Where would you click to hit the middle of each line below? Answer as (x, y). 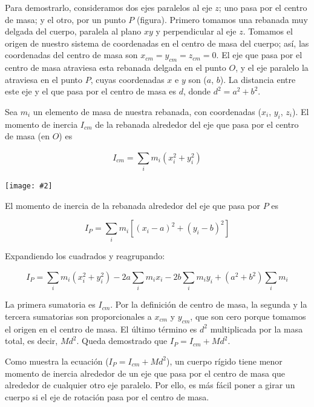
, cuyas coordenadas (127, 79)
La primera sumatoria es (50, 304)
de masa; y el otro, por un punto (65, 19)
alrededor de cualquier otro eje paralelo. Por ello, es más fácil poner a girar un (150, 385)
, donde (197, 91)
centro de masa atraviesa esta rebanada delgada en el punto (116, 68)
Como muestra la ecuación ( (57, 361)
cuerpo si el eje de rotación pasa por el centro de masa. (107, 396)
